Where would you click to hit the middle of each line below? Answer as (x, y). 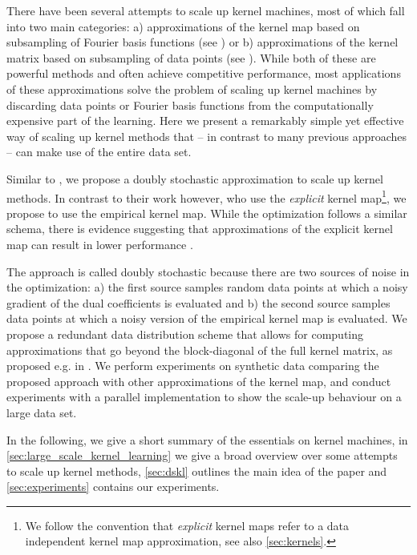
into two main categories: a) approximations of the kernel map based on (183, 26)
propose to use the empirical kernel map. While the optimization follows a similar (207, 213)
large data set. (42, 412)
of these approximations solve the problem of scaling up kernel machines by (192, 88)
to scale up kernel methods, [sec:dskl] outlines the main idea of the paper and (197, 471)
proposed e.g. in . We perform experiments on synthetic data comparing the (193, 366)
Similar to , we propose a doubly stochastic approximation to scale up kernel (195, 178)
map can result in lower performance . (100, 244)
